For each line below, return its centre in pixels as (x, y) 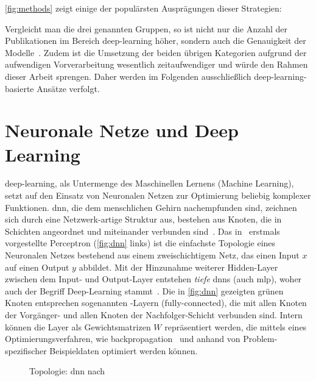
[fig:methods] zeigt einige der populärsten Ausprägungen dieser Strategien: (143, 8)
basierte (19, 88)
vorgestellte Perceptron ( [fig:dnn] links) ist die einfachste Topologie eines (140, 243)
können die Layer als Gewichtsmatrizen (78, 326)
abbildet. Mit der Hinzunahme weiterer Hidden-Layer (178, 267)
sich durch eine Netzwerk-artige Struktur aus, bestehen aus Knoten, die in (143, 219)
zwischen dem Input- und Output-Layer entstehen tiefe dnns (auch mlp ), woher (153, 279)
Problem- (260, 339)
